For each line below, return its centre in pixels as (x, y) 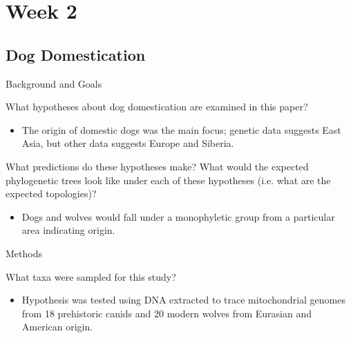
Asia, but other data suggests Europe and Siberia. (128, 143)
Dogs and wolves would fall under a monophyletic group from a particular (178, 216)
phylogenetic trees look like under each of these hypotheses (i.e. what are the (168, 180)
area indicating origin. (68, 230)
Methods (24, 253)
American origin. (57, 327)
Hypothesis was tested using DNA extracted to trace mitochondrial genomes (183, 300)
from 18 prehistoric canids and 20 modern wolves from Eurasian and (167, 313)
